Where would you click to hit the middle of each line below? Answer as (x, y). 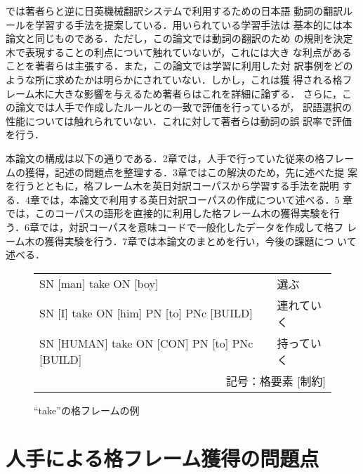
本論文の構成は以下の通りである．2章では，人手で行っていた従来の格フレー (180, 158)
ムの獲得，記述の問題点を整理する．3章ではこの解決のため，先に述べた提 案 (181, 172)
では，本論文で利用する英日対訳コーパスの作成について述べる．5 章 (196, 199)
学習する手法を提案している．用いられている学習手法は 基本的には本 (193, 24)
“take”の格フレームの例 (87, 410)
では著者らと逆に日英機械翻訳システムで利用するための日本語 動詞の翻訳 (174, 11)
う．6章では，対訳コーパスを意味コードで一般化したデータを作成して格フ (175, 226)
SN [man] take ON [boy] (99, 284)
